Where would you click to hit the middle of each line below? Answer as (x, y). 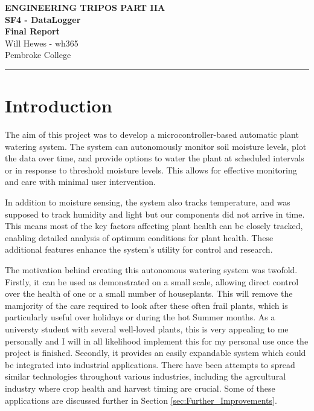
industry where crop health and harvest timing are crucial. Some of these (140, 388)
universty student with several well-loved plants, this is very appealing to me (147, 329)
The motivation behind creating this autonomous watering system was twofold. (151, 270)
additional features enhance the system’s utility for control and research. (139, 249)
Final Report (32, 31)
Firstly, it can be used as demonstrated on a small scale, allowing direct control (152, 281)
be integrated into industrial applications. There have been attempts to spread (150, 364)
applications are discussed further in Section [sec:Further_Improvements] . (141, 400)
